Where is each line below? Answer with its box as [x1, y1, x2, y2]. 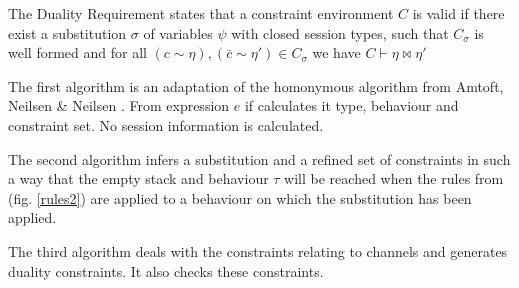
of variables [143, 22, 213, 43]
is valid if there [412, 3, 505, 23]
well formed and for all [8, 42, 147, 63]
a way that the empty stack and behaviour [8, 168, 269, 189]
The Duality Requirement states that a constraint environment [8, 3, 394, 23]
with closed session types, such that [231, 22, 449, 43]
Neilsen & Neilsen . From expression [8, 95, 230, 116]
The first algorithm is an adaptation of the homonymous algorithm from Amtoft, [8, 75, 504, 96]
